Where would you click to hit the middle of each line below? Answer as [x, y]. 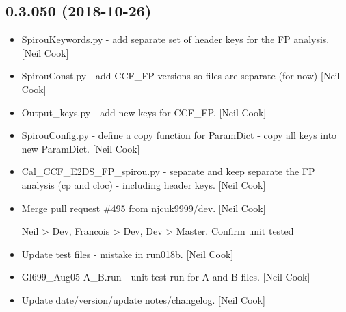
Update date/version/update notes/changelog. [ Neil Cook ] [143, 299]
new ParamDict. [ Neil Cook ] [81, 148]
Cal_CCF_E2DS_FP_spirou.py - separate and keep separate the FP [168, 171]
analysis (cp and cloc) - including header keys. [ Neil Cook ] [144, 184]
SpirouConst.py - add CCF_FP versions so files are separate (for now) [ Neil [181, 76]
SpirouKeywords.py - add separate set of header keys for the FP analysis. [175, 39]
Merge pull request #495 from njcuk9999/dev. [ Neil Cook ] [144, 208]
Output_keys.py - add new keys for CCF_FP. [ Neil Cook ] [144, 112]
